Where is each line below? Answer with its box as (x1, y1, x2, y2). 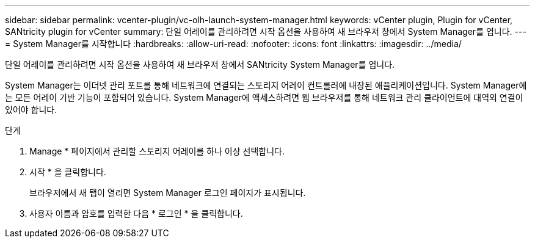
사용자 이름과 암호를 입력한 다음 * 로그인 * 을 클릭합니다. (29, 208, 243, 219)
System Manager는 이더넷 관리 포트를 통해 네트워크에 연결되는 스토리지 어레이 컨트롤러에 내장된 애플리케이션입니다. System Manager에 (5, 80, 527, 90)
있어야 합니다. (5, 104, 57, 115)
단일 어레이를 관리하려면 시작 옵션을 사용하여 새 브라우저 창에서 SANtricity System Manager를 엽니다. (5, 59, 395, 70)
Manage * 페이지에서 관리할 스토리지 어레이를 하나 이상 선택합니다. (29, 146, 285, 156)
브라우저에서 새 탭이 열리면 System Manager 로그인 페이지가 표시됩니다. (29, 187, 306, 198)
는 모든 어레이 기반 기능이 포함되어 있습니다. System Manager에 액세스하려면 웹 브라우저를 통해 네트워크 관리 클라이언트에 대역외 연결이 (5, 92, 523, 103)
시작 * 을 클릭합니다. (29, 167, 106, 177)
